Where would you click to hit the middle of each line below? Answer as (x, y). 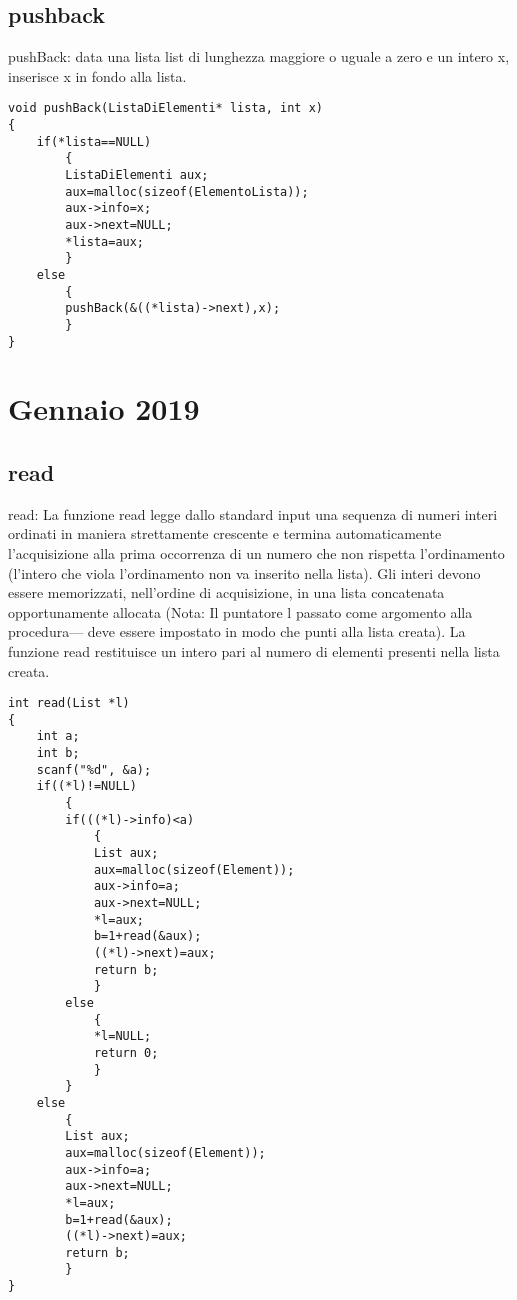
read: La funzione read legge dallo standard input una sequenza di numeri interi (253, 513)
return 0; (126, 1052)
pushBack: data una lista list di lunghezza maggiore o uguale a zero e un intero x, (259, 56)
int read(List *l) (69, 703)
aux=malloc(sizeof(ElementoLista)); (187, 191)
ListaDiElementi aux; (137, 175)
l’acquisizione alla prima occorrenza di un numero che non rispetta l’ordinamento (256, 553)
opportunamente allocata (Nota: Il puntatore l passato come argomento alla (240, 611)
